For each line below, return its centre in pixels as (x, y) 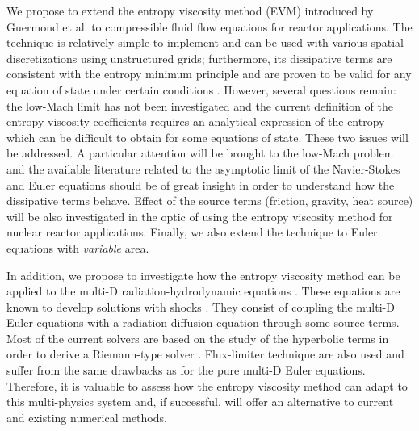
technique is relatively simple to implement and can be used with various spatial (205, 42)
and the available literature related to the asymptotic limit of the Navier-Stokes (203, 168)
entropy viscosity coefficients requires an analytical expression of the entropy (196, 121)
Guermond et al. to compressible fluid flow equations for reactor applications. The (209, 26)
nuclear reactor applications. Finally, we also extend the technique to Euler (192, 232)
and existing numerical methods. (87, 417)
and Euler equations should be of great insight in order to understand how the (201, 184)
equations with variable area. (78, 247)
